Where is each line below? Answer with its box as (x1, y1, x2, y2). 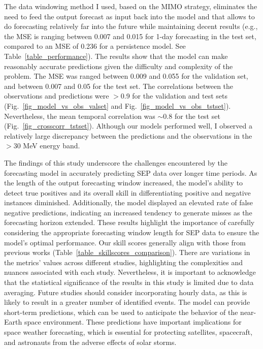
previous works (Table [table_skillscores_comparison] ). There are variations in (4, 247, 250, 258)
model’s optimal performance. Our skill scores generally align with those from (4, 237, 246, 247)
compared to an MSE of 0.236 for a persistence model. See (4, 41, 186, 51)
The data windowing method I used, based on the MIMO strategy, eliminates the (4, 1, 257, 11)
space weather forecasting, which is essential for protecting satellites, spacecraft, (4, 327, 253, 337)
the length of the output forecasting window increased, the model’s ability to (4, 177, 243, 188)
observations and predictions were (4, 90, 109, 101)
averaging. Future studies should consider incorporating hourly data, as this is (4, 287, 247, 297)
